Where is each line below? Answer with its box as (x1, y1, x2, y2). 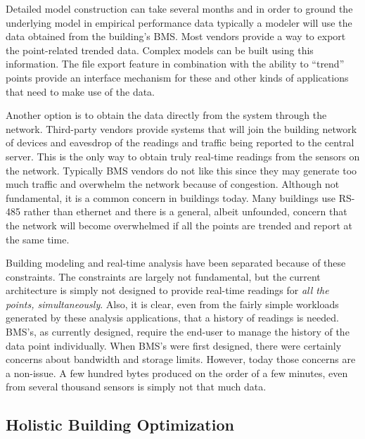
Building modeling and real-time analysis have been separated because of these (6, 255, 346, 270)
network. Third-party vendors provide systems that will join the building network (6, 121, 357, 136)
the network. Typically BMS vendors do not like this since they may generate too (6, 163, 357, 177)
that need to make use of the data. (6, 84, 155, 98)
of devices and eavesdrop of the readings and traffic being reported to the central (6, 135, 354, 150)
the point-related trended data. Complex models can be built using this (6, 42, 314, 57)
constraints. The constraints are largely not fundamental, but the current (6, 269, 321, 284)
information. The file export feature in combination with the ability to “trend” (6, 56, 345, 71)
